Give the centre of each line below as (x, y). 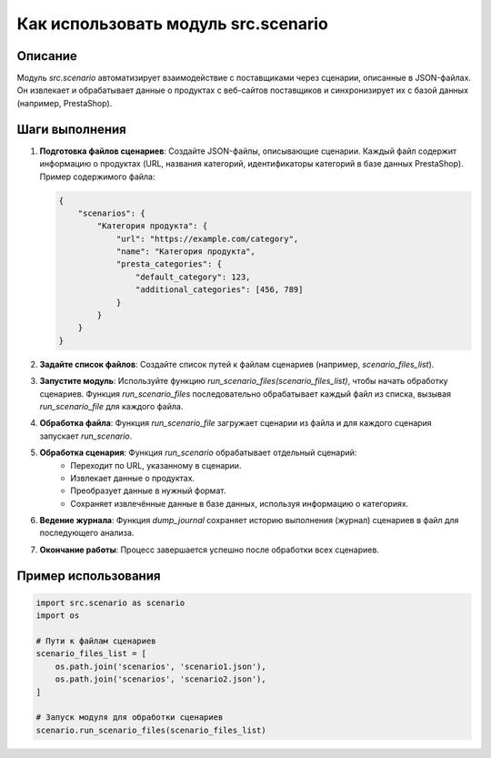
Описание (47, 56)
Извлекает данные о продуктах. (133, 478)
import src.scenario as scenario (110, 602)
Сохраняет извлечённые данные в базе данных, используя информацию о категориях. (240, 503)
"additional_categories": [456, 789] (219, 290)
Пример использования (89, 576)
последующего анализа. (87, 533)
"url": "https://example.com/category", (207, 238)
